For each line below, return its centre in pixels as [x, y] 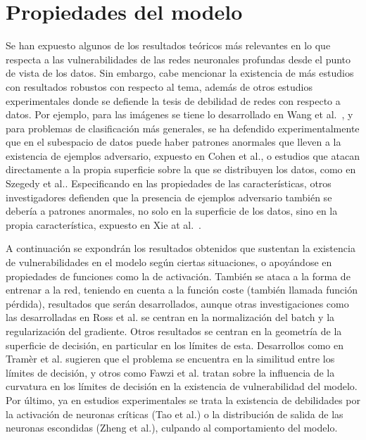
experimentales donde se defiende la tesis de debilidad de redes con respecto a [173, 100]
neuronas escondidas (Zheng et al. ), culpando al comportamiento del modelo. [172, 428]
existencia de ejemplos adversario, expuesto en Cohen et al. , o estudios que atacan [183, 155]
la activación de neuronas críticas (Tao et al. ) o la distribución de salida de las [175, 414]
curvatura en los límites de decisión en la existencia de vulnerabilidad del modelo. [182, 386]
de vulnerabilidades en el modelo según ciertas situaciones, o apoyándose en [169, 262]
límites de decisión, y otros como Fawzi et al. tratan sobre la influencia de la [170, 372]
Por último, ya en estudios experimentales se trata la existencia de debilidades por [183, 400]
